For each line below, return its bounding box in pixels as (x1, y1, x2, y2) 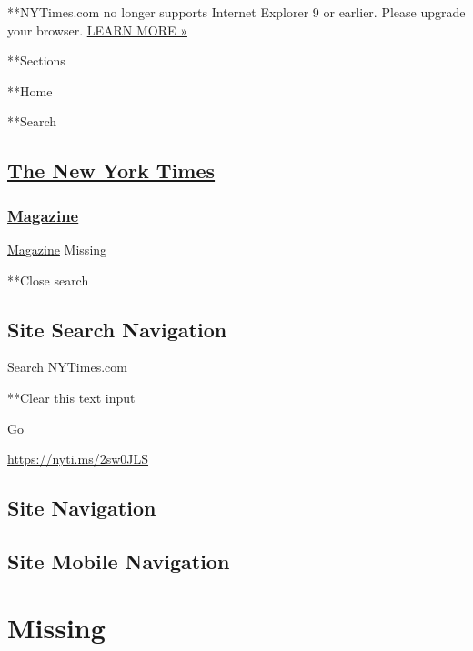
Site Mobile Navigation (7, 546, 230, 575)
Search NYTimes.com (7, 357, 127, 376)
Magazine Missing (7, 239, 107, 258)
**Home (7, 81, 53, 100)
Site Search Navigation (7, 315, 227, 343)
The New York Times (7, 156, 216, 185)
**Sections (7, 51, 65, 70)
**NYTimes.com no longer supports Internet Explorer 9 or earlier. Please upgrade (7, 3, 466, 21)
